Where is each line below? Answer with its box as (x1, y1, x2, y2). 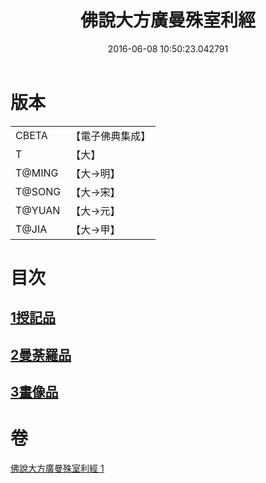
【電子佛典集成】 (70, 129, 152, 143)
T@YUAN (15, 203, 61, 217)
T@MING (15, 166, 59, 180)
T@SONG (15, 184, 62, 198)
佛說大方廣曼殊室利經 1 (10, 462, 105, 474)
